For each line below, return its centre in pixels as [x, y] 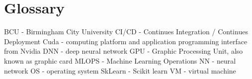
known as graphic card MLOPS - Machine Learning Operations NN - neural [120, 60]
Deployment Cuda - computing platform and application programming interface [126, 41]
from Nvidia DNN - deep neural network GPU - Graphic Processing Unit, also [124, 51]
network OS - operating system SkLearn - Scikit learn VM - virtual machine [120, 70]
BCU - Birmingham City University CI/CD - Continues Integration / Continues [126, 32]
